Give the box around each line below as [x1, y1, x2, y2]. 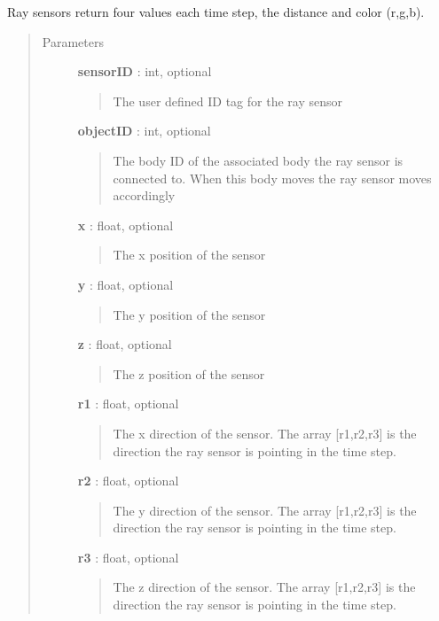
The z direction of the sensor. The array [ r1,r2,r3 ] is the [113, 578, 416, 596]
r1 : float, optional [77, 394, 179, 413]
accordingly [113, 186, 176, 205]
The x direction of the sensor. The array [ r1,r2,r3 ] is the [113, 423, 417, 442]
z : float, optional [77, 335, 172, 353]
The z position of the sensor [113, 364, 265, 383]
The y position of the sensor [113, 305, 266, 323]
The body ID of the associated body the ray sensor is [113, 151, 404, 169]
